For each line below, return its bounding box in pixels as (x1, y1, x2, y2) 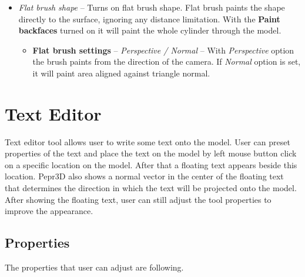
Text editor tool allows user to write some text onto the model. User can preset (5, 135, 290, 148)
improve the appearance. (5, 205, 93, 217)
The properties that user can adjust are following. (5, 261, 184, 273)
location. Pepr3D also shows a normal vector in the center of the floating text (5, 170, 284, 182)
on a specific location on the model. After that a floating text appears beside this (5, 158, 297, 171)
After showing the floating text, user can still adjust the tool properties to (5, 193, 272, 205)
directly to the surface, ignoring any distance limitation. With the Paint (18, 12, 280, 25)
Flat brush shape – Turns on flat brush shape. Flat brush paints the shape (18, 1, 285, 13)
